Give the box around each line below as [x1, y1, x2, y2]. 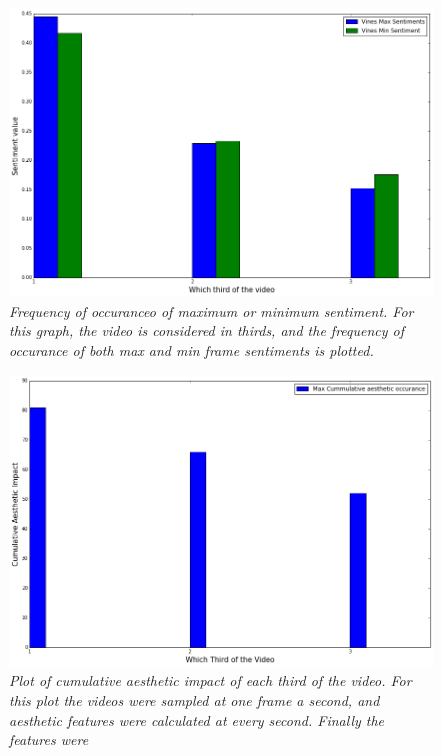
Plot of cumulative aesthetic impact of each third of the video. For [9, 670, 412, 691]
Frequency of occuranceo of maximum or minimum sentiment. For [9, 300, 414, 321]
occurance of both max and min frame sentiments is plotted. [9, 339, 374, 360]
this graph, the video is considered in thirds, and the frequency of [9, 320, 405, 341]
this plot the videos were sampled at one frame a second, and [9, 690, 380, 711]
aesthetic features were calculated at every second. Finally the [9, 709, 385, 730]
